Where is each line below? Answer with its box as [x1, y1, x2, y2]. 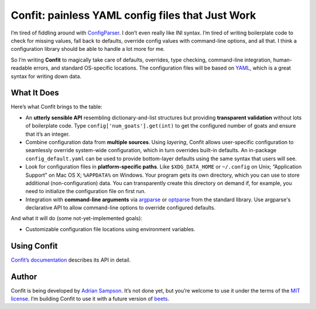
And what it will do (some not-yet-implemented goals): [11, 215, 143, 222]
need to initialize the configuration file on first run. [25, 188, 146, 195]
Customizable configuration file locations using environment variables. [25, 225, 195, 232]
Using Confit [11, 241, 58, 251]
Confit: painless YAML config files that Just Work [11, 9, 256, 22]
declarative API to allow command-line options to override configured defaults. [25, 204, 216, 211]
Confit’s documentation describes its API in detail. [11, 256, 131, 263]
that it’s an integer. [25, 131, 70, 138]
